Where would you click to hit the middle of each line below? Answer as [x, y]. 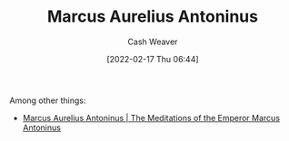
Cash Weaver [153, 42]
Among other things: [48, 100]
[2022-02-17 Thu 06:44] [153, 59]
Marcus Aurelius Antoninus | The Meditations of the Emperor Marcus [151, 117]
